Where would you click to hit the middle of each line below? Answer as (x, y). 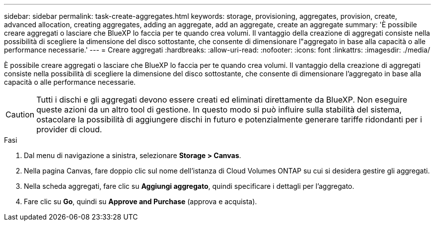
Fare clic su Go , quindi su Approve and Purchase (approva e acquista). (141, 201)
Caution (20, 114)
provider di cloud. (69, 129)
